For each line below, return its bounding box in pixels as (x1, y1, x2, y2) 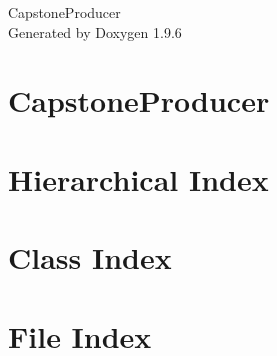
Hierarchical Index (8, 158, 269, 199)
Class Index (8, 237, 172, 278)
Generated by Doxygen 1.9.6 (8, 21, 182, 42)
